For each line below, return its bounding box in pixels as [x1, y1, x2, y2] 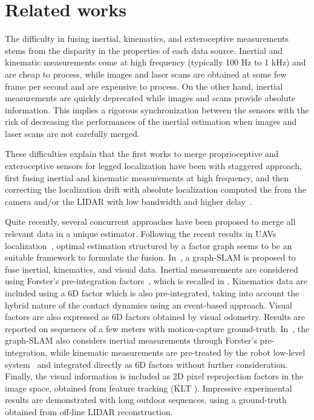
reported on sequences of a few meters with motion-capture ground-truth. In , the [5, 322, 310, 335]
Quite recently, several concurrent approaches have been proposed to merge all [5, 215, 296, 228]
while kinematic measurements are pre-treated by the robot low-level [50, 345, 306, 358]
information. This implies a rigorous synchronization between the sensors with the [5, 103, 309, 116]
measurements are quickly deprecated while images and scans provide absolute [5, 92, 296, 104]
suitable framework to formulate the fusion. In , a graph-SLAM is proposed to [5, 251, 296, 264]
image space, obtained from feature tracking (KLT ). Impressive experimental [5, 381, 292, 394]
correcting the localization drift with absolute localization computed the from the [5, 183, 307, 196]
